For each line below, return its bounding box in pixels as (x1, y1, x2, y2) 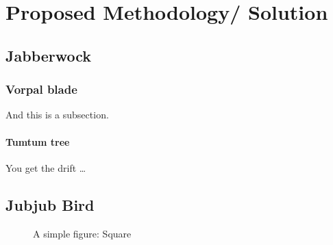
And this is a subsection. (5, 107, 109, 122)
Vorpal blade (5, 81, 77, 98)
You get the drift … (5, 160, 86, 175)
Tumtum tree (5, 134, 70, 149)
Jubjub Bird (5, 194, 95, 215)
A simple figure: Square (33, 226, 132, 240)
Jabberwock (5, 44, 92, 66)
